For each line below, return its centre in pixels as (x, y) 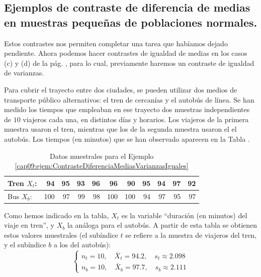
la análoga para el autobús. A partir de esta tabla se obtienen (162, 225)
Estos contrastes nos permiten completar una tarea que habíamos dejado (116, 43)
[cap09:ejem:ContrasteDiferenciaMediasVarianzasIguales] (102, 166)
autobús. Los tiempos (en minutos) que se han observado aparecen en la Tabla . (127, 138)
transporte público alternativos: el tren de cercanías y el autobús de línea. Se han (129, 99)
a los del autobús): (82, 245)
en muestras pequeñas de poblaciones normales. (131, 22)
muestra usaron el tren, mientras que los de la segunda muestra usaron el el (120, 129)
